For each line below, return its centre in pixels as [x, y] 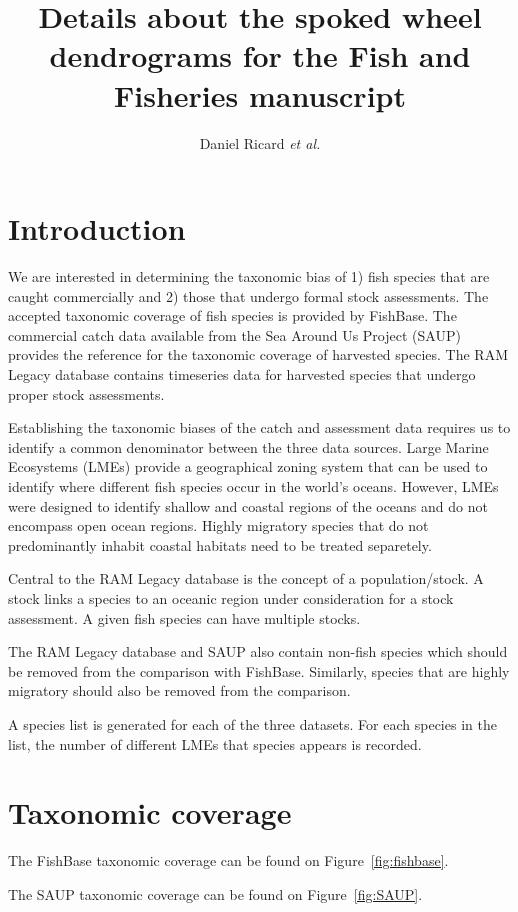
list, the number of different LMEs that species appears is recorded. [215, 743]
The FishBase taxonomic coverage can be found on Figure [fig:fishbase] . [228, 860]
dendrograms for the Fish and [260, 55]
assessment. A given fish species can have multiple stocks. [184, 617]
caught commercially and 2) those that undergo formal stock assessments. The [248, 295]
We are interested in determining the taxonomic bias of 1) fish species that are [249, 276]
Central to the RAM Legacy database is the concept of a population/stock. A [246, 578]
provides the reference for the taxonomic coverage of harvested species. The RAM [258, 354]
